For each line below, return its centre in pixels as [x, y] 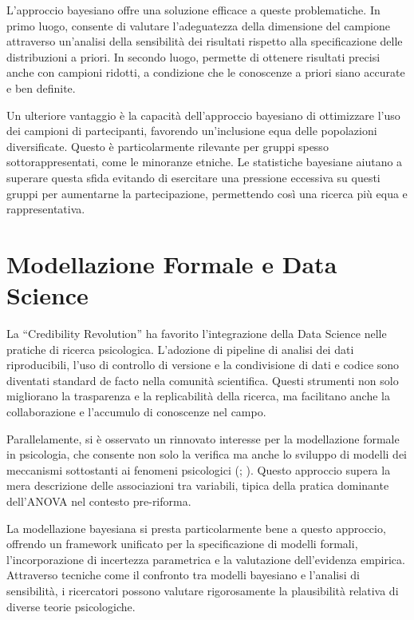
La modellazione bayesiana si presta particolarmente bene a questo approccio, [196, 528]
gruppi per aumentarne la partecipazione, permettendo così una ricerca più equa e [207, 193]
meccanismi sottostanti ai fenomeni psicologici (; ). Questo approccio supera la [199, 469]
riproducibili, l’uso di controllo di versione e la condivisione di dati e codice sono [203, 365]
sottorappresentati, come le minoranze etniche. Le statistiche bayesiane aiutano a [205, 162]
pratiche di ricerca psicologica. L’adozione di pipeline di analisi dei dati [180, 349]
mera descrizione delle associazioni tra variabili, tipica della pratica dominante [198, 485]
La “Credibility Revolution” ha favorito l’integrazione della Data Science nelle [197, 334]
